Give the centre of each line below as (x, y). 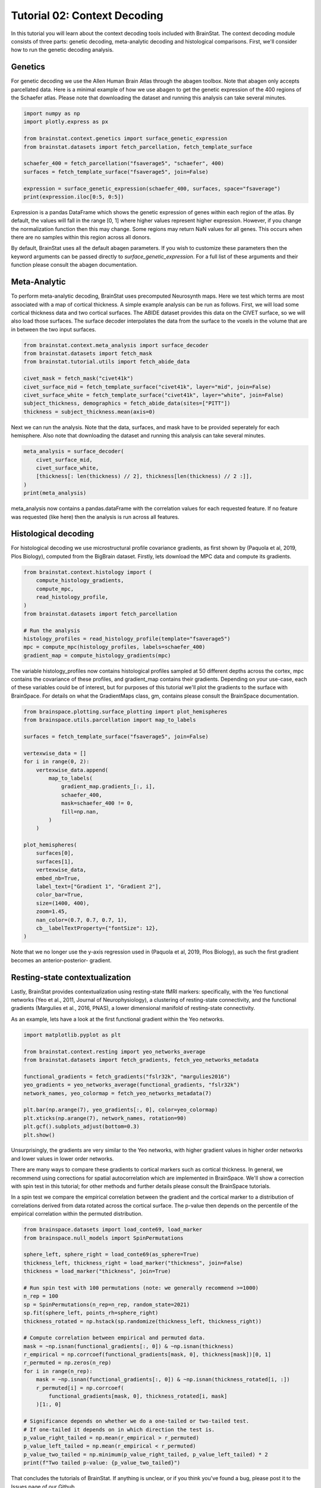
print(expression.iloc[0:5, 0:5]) (74, 197)
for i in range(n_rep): (58, 1371)
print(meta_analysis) (55, 493)
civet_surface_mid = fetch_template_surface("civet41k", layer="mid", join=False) (147, 387)
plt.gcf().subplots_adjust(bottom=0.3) (81, 1127)
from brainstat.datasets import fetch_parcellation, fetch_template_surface (138, 147)
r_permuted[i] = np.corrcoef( (80, 1388)
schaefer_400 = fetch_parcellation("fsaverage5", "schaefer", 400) (124, 163)
